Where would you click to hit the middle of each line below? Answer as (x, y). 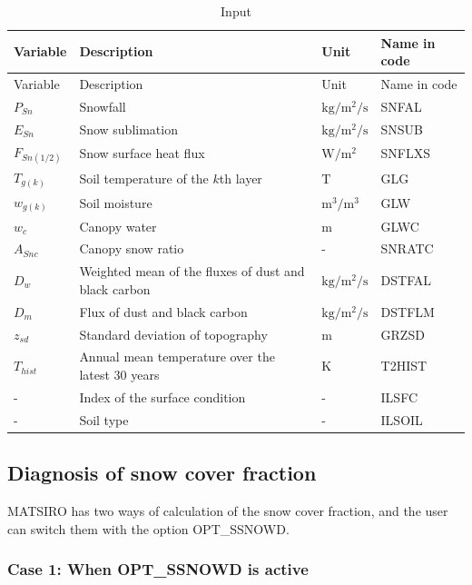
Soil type (104, 419)
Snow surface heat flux (142, 153)
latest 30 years (119, 374)
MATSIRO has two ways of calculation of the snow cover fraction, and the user (228, 510)
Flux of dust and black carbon (163, 311)
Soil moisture (116, 202)
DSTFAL (406, 280)
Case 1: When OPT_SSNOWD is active (158, 569)
